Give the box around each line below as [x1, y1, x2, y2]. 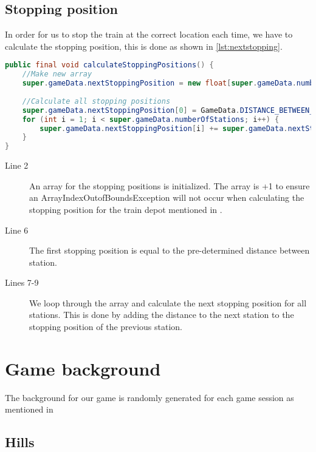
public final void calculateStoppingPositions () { [5, 61, 214, 70]
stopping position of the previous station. [29, 320, 182, 333]
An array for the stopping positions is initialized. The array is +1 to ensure [29, 179, 310, 192]
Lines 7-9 [5, 276, 39, 289]
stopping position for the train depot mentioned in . [29, 203, 222, 215]
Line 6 [5, 223, 29, 236]
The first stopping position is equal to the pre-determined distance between [29, 244, 310, 257]
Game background [5, 356, 161, 380]
